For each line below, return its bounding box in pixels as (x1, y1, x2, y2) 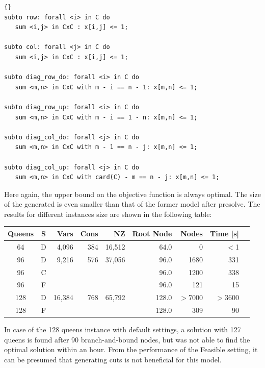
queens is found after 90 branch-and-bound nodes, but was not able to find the (4, 334, 250, 345)
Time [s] (209, 228, 240, 238)
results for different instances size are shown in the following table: (4, 208, 212, 219)
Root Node (132, 228, 172, 238)
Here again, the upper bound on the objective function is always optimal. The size (4, 188, 261, 199)
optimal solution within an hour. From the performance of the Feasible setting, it (4, 344, 258, 355)
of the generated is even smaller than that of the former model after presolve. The (4, 199, 260, 209)
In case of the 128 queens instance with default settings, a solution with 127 (4, 324, 241, 335)
